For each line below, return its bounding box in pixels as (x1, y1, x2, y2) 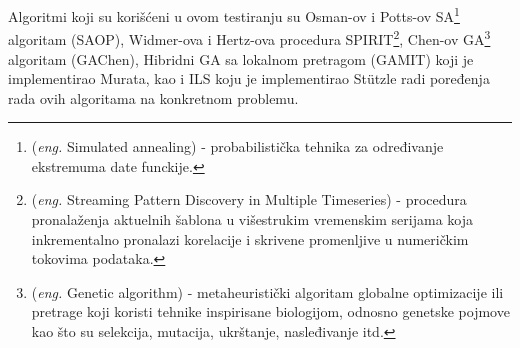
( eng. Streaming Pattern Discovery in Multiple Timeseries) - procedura (31, 189, 467, 210)
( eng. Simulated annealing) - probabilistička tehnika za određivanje (31, 136, 444, 157)
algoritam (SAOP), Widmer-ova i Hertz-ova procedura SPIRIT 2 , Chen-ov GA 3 (8, 26, 491, 49)
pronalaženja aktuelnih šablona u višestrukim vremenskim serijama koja (31, 209, 473, 230)
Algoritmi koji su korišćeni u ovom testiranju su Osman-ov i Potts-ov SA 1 (8, 3, 460, 26)
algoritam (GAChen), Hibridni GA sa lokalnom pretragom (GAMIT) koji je (8, 48, 474, 69)
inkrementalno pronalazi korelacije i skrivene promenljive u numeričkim (31, 228, 469, 249)
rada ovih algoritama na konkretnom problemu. (8, 87, 299, 108)
